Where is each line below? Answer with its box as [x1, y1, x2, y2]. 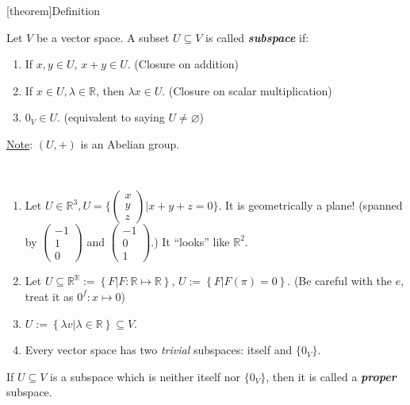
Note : [6, 135, 33, 152]
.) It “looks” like [151, 233, 230, 249]
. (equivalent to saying [56, 109, 165, 125]
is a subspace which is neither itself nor [50, 368, 241, 384]
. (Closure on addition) [127, 56, 239, 72]
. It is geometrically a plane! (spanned [218, 197, 403, 214]
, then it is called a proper [266, 368, 397, 384]
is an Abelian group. [80, 135, 180, 152]
